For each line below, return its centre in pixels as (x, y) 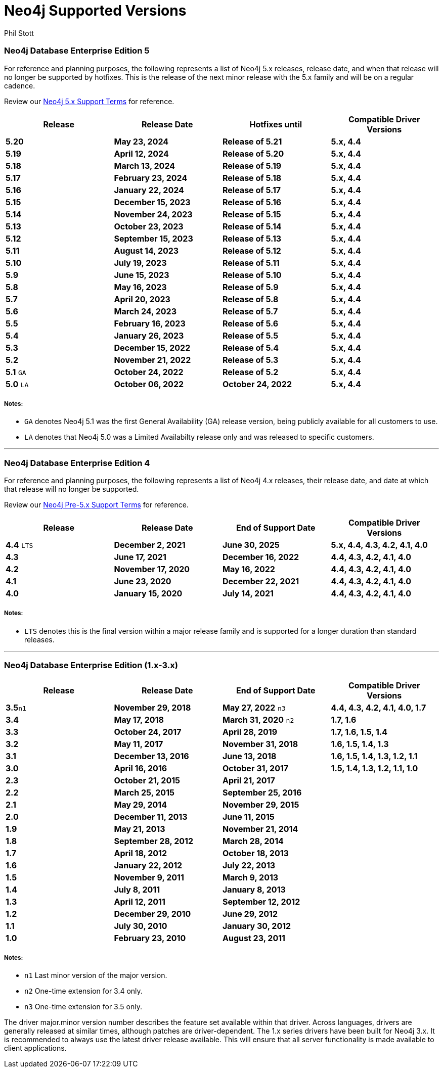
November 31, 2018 (260, 744)
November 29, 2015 (261, 804)
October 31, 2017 (256, 768)
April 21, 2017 (249, 780)
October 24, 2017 (148, 732)
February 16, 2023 (150, 323)
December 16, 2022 (261, 557)
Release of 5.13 (252, 238)
